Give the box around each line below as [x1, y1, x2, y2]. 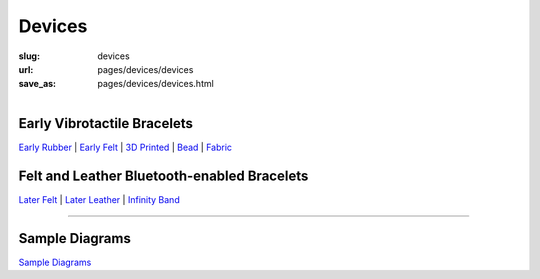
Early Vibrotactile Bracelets [18, 115, 194, 132]
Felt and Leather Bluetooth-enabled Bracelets [18, 167, 309, 184]
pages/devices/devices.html [97, 78, 214, 90]
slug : [18, 50, 40, 62]
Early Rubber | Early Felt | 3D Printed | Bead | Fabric [18, 141, 233, 153]
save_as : [18, 78, 57, 90]
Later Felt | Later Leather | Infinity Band [18, 193, 180, 205]
